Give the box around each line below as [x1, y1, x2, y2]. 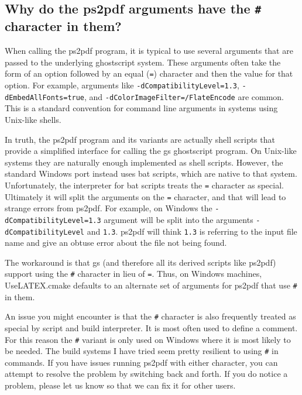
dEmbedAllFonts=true [5, 93, 85, 102]
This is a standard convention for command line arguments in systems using [5, 102, 278, 114]
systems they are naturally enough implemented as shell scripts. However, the [5, 156, 283, 168]
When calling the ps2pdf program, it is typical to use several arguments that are [5, 44, 293, 57]
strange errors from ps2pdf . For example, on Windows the [5, 202, 212, 214]
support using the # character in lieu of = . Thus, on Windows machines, [5, 267, 262, 280]
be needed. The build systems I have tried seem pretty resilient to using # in [5, 345, 279, 357]
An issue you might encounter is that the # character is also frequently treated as [5, 310, 296, 322]
